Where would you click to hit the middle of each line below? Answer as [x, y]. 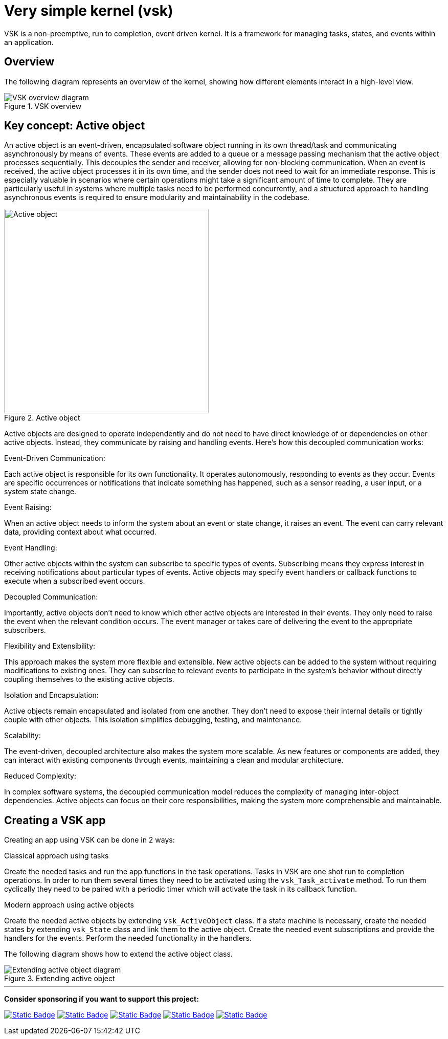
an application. [29, 42]
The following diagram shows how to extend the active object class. [118, 954]
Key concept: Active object [75, 126]
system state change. [40, 492]
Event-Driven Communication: [55, 458]
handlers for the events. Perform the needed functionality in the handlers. [128, 938]
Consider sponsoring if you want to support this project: [102, 999]
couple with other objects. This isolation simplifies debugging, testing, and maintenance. [153, 720]
